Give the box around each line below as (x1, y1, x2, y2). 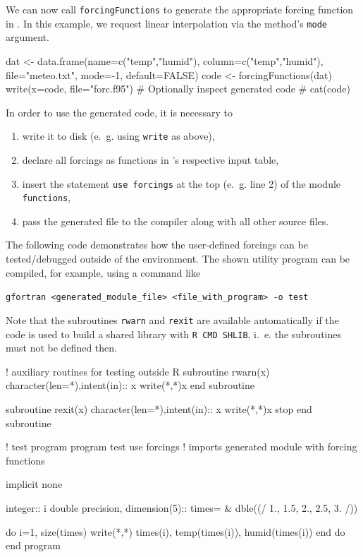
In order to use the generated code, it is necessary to (6, 104, 233, 119)
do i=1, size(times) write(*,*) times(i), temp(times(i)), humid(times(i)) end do (6, 524, 345, 539)
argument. (6, 30, 49, 44)
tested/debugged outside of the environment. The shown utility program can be (6, 251, 350, 266)
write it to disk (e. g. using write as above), (22, 128, 215, 143)
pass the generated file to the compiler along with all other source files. (22, 213, 329, 228)
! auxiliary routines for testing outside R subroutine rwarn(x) (6, 364, 270, 378)
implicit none (6, 477, 63, 491)
